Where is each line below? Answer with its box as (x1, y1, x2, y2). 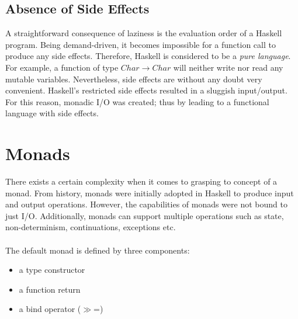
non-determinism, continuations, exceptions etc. (5, 221, 176, 233)
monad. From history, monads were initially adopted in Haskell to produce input (5, 186, 294, 199)
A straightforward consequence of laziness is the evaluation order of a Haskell (5, 27, 282, 39)
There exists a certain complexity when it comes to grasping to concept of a (5, 175, 278, 188)
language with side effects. (5, 107, 99, 119)
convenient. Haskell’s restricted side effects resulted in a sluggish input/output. (5, 84, 287, 96)
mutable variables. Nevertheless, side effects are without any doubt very (5, 72, 262, 85)
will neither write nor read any (173, 61, 283, 73)
